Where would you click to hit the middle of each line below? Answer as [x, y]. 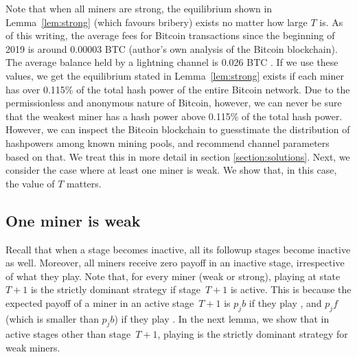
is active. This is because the [291, 289]
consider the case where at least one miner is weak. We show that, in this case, [171, 170]
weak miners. [33, 348]
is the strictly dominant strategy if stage [115, 289]
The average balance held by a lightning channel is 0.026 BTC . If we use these [172, 62]
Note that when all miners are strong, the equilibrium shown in [139, 8]
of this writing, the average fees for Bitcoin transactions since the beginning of [170, 35]
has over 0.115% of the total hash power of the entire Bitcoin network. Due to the [178, 89]
